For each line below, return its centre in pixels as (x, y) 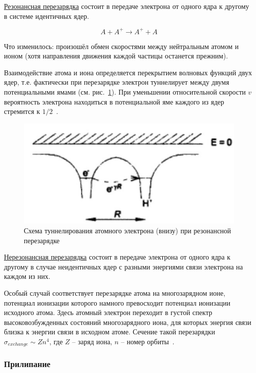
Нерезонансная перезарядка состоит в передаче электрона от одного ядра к (117, 257)
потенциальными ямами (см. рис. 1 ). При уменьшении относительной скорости (125, 92)
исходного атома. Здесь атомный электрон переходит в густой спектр (108, 312)
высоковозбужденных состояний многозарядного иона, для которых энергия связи (128, 322)
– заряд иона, (92, 341)
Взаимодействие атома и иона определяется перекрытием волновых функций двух (128, 72)
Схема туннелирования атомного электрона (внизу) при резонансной (128, 230)
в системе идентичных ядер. (47, 16)
